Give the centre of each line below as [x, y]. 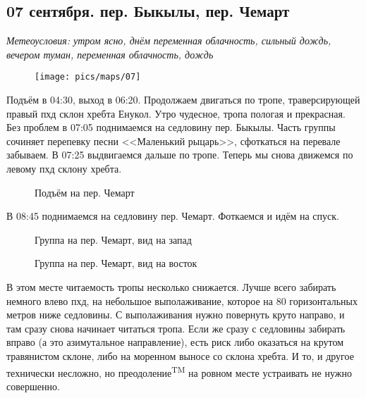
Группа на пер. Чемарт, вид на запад [113, 239]
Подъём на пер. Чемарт [85, 192]
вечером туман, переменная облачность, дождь [110, 54]
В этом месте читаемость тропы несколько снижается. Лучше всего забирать [171, 286]
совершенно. [33, 386]
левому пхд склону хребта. [64, 169]
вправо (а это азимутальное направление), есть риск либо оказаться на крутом [175, 342]
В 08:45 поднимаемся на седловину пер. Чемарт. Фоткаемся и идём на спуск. [173, 216]
